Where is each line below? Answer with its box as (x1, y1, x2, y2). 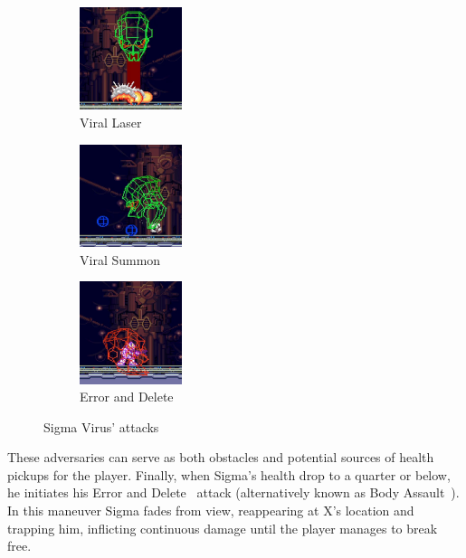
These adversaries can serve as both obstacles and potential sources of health (7, 448, 434, 467)
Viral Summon (80, 250, 161, 269)
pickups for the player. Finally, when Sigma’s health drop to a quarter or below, (7, 465, 451, 484)
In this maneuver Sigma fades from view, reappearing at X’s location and (7, 501, 414, 520)
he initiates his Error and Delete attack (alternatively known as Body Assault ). (7, 483, 460, 502)
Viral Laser (80, 112, 142, 131)
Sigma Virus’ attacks (43, 417, 159, 436)
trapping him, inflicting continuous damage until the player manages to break (7, 518, 438, 537)
